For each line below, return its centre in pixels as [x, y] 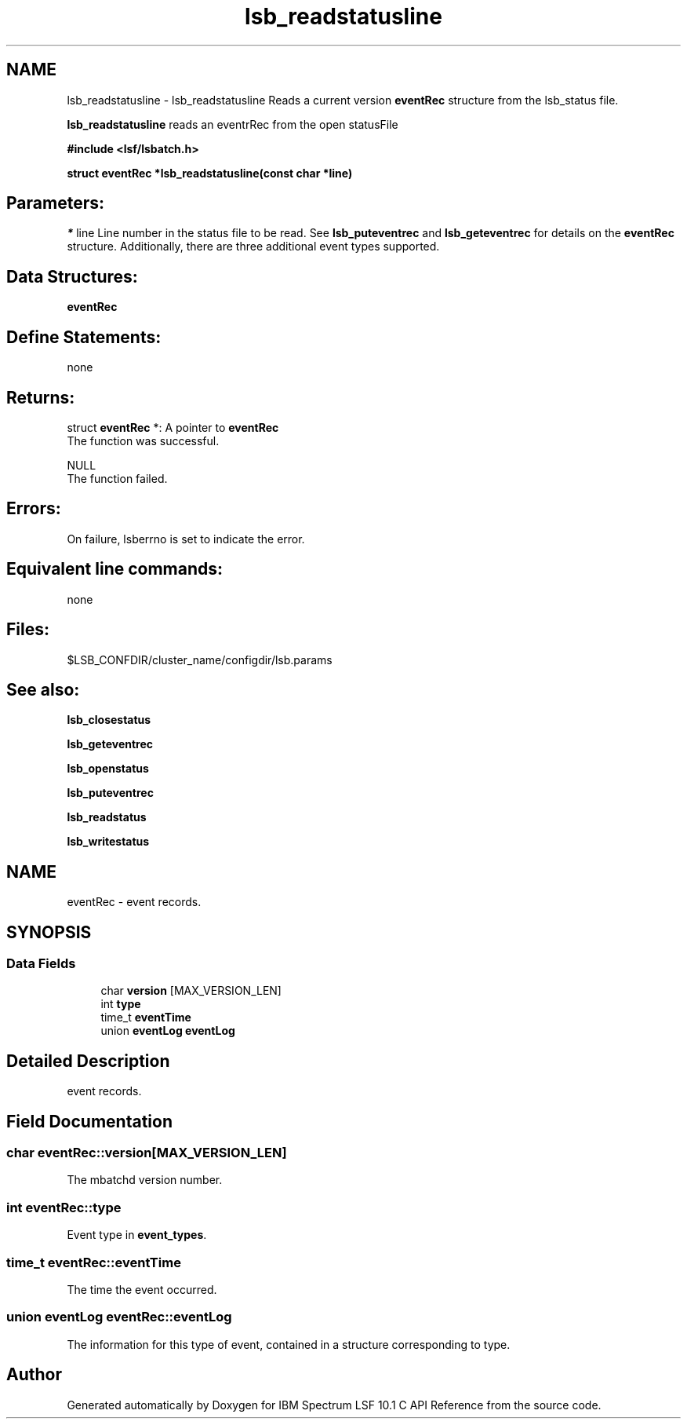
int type [121, 1004]
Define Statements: [84, 337]
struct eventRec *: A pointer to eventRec [173, 427]
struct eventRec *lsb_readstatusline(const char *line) [210, 173]
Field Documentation [89, 1121]
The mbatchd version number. [145, 1180]
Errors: [34, 509]
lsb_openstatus [108, 769]
